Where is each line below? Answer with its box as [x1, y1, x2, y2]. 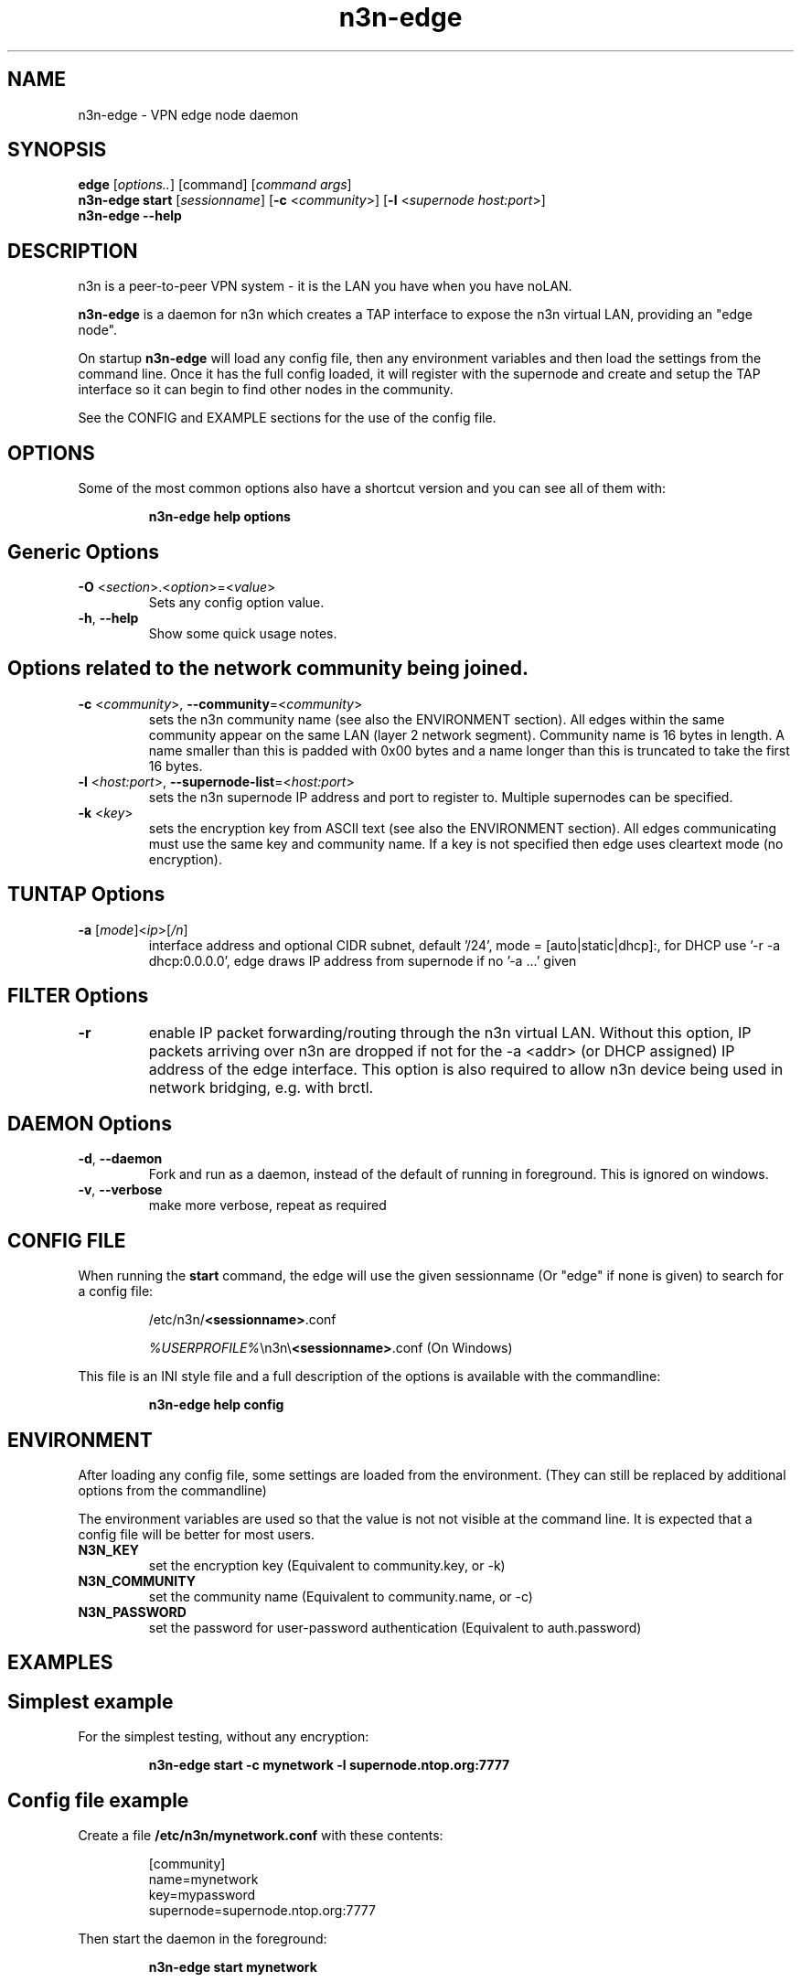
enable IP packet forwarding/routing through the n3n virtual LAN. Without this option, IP [148, 1023, 752, 1042]
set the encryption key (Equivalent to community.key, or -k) [148, 1558, 506, 1574]
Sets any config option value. [148, 594, 325, 610]
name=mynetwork [148, 1871, 259, 1888]
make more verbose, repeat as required [148, 1197, 387, 1214]
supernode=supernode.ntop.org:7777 [148, 1902, 376, 1919]
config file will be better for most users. [78, 1527, 315, 1543]
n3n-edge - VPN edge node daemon [78, 106, 299, 123]
